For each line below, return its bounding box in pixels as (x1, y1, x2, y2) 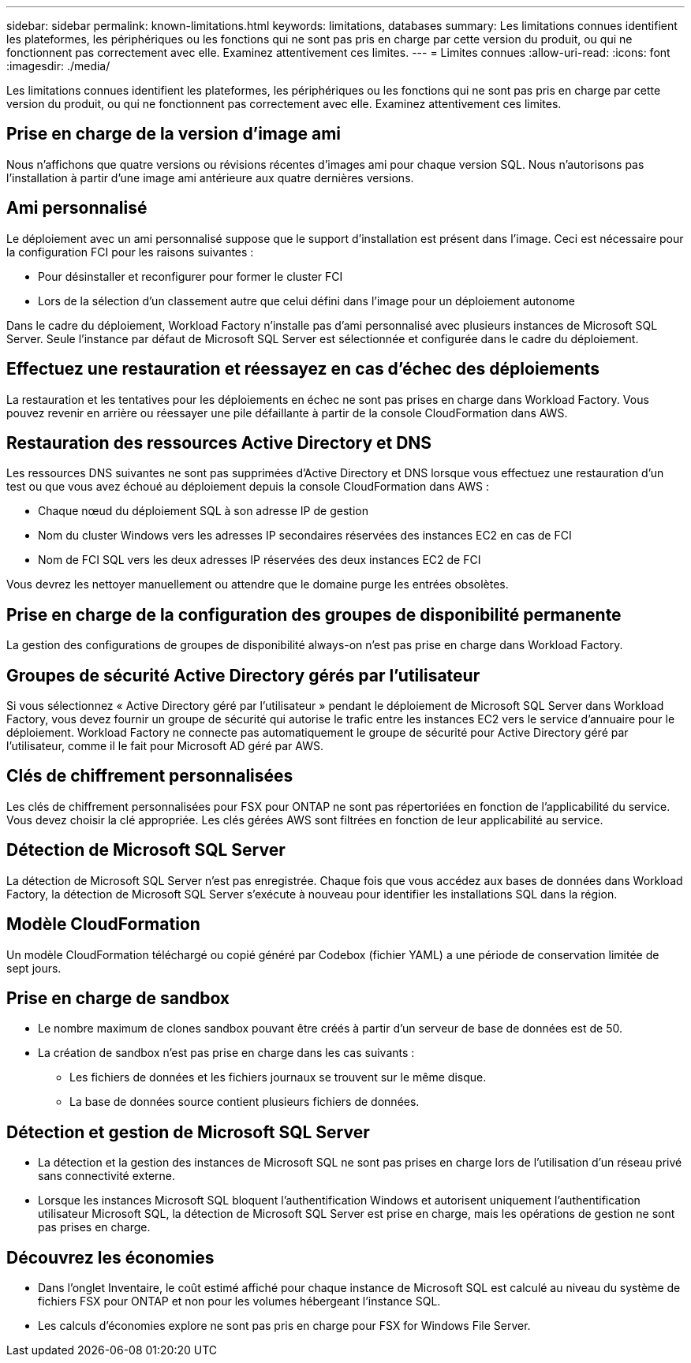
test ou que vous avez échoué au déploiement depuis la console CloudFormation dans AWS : (6, 480, 489, 494)
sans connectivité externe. (38, 1169, 176, 1183)
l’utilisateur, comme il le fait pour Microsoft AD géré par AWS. (6, 739, 323, 753)
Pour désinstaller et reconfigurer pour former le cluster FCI (38, 269, 343, 283)
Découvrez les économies (6, 1247, 215, 1268)
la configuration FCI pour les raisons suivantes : (6, 245, 254, 259)
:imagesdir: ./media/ (6, 59, 110, 73)
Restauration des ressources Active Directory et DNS (6, 432, 432, 453)
